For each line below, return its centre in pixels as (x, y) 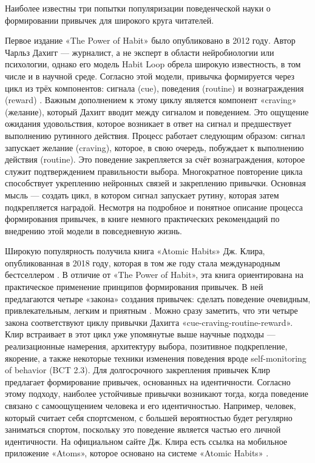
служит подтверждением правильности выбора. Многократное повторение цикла (154, 171)
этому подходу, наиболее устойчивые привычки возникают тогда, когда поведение (157, 394)
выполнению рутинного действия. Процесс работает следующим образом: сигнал (155, 135)
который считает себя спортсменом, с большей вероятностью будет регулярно (149, 417)
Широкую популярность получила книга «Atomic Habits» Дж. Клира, (135, 251)
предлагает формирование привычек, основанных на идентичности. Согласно (148, 381)
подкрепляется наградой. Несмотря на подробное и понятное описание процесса (154, 207)
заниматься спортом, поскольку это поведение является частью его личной (143, 429)
